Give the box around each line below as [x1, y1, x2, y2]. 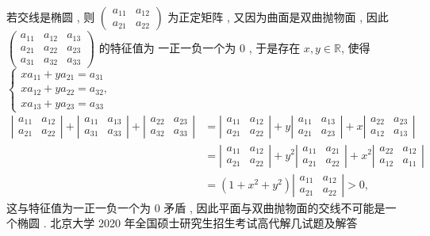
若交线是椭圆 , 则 [6, 9, 95, 25]
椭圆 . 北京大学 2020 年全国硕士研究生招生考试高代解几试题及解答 [17, 215, 358, 231]
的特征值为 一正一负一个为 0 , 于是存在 [98, 39, 301, 55]
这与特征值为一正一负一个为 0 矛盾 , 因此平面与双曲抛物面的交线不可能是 [6, 199, 386, 215]
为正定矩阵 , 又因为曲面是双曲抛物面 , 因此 [167, 9, 389, 25]
